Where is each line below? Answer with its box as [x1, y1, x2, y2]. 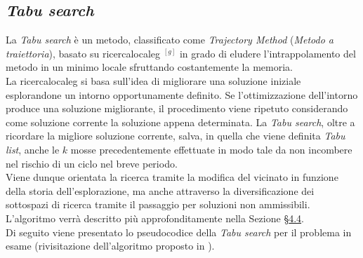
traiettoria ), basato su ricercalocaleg [6, 46, 161, 60]
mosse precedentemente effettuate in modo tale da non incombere [70, 142, 352, 156]
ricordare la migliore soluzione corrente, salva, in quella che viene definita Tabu [6, 128, 345, 143]
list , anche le [6, 142, 60, 156]
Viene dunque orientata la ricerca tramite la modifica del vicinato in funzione [6, 170, 338, 184]
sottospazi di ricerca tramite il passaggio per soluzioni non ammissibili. [6, 197, 310, 212]
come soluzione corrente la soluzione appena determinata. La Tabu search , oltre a [6, 114, 355, 129]
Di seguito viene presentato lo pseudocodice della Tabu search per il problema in [6, 224, 352, 239]
